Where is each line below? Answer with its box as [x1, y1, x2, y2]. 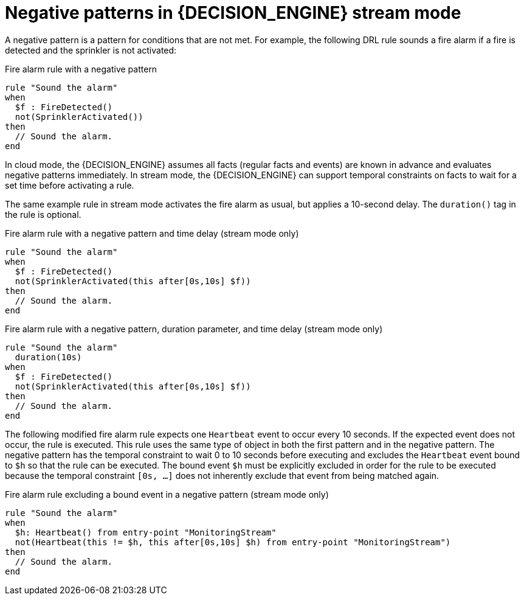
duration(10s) [15, 352, 82, 362]
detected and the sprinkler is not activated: [5, 44, 177, 55]
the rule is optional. [5, 209, 81, 220]
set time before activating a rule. [5, 180, 134, 190]
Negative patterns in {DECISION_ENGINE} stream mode [5, 2, 461, 23]
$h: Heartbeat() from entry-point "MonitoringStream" [15, 527, 277, 537]
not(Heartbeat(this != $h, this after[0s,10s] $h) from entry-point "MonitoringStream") [15, 537, 451, 547]
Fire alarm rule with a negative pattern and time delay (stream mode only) [5, 228, 299, 239]
